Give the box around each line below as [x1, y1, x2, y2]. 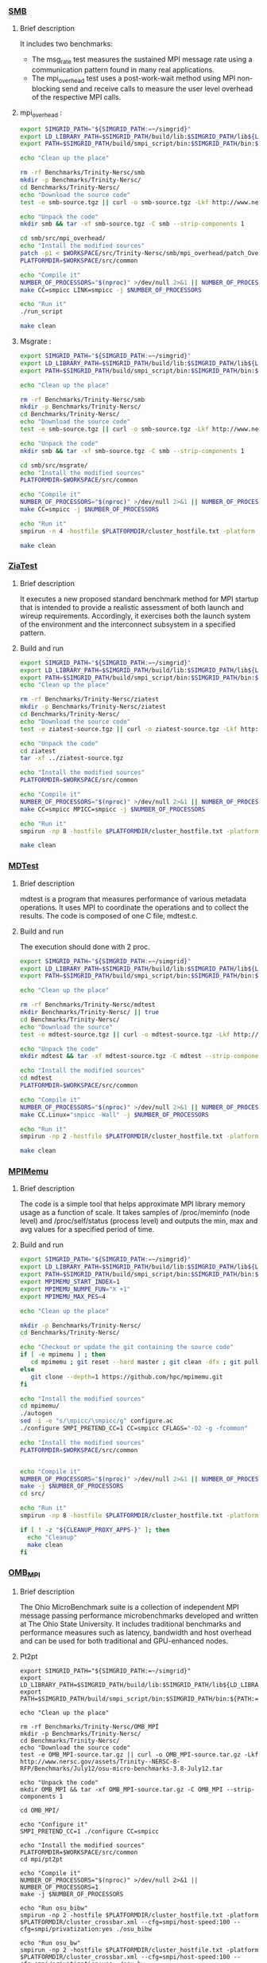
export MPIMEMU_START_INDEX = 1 [19, 1278, 121, 1286]
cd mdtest [19, 1074, 53, 1082]
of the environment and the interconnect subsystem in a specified [19, 620, 236, 629]
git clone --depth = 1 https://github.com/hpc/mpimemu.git [30, 1373, 223, 1381]
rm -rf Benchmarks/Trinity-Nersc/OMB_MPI [19, 1723, 159, 1731]
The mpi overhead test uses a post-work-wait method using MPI [31, 73, 236, 85]
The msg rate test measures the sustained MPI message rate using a [31, 54, 253, 66]
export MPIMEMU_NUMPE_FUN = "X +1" [19, 1285, 131, 1293]
